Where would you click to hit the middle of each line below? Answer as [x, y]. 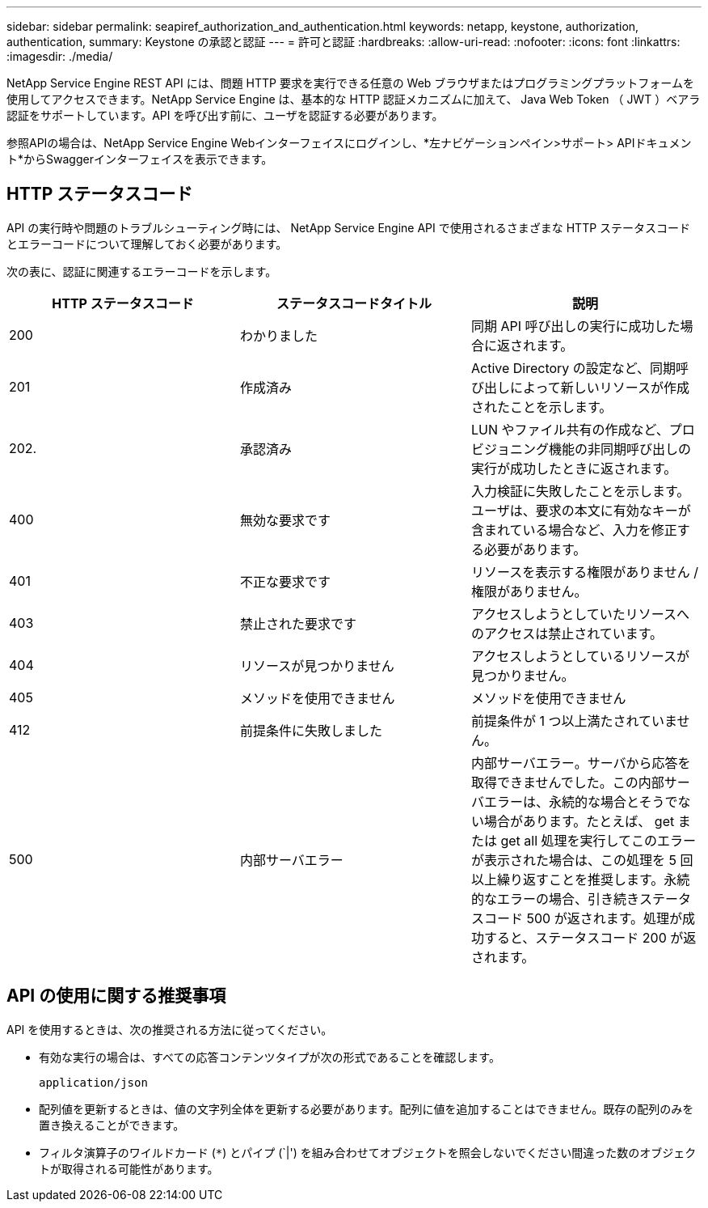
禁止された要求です [298, 623]
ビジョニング [510, 449]
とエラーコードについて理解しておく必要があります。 [147, 244]
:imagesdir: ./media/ [60, 56]
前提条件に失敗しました [311, 730]
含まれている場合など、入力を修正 [574, 530]
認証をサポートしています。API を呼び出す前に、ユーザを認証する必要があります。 [225, 115]
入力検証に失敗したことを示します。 [580, 491]
